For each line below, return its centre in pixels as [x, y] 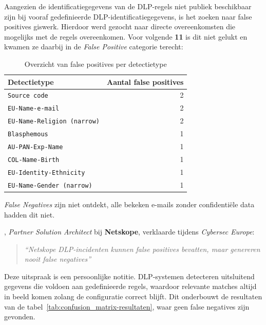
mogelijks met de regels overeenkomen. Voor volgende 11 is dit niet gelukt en [126, 36]
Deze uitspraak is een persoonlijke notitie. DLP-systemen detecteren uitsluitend [129, 276]
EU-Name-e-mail [34, 109]
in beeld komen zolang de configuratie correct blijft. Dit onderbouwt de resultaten [133, 296]
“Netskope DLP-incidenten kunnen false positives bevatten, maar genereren [142, 249]
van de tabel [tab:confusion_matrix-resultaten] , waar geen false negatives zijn [127, 306]
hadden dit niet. [30, 214]
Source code [28, 96]
